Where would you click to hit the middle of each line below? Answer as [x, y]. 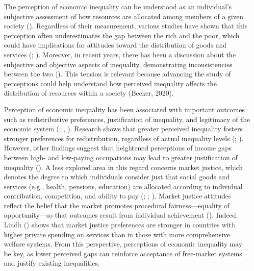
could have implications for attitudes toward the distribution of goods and [115, 45]
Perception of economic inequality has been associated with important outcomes [124, 109]
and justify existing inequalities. [52, 263]
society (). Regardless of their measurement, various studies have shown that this [126, 26]
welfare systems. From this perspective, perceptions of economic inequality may [123, 244]
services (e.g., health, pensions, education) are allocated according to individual [123, 186]
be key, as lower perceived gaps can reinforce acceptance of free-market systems [123, 253]
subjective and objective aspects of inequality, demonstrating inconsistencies [118, 64]
